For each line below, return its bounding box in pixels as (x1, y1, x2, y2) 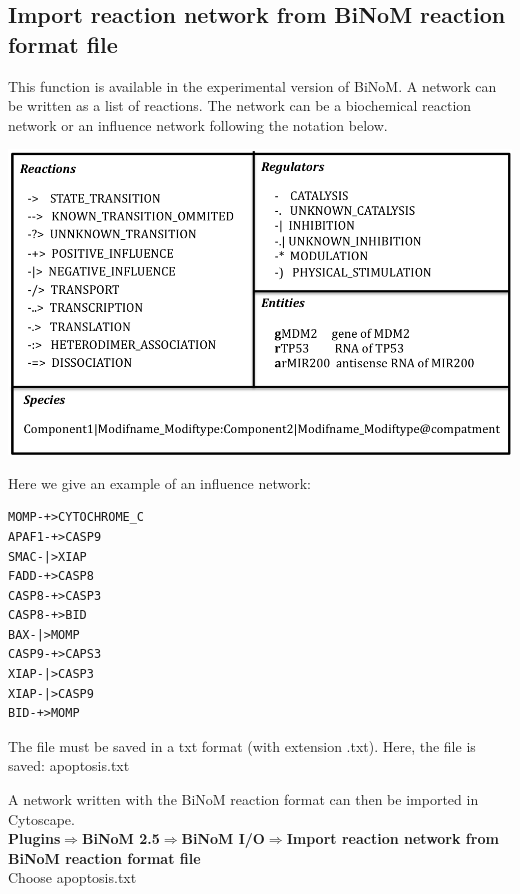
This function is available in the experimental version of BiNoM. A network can (8, 75, 497, 96)
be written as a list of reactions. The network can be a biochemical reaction (8, 95, 472, 116)
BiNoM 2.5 (81, 828, 160, 849)
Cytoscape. (8, 808, 75, 829)
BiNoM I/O (181, 828, 265, 849)
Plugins (8, 828, 61, 849)
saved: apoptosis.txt (8, 755, 130, 776)
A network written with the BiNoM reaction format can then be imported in (8, 789, 479, 810)
